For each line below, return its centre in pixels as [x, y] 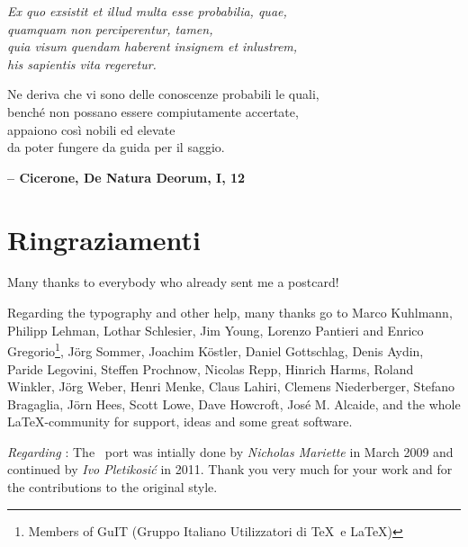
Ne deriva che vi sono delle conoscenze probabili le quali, [163, 94]
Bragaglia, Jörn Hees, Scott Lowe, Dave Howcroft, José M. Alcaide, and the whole [234, 404]
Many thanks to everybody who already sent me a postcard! [173, 282]
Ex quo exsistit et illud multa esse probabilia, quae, [147, 11]
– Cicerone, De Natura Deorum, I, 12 [126, 177]
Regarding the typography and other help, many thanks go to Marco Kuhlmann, [230, 313]
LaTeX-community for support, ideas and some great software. [180, 421]
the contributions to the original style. [112, 487]
